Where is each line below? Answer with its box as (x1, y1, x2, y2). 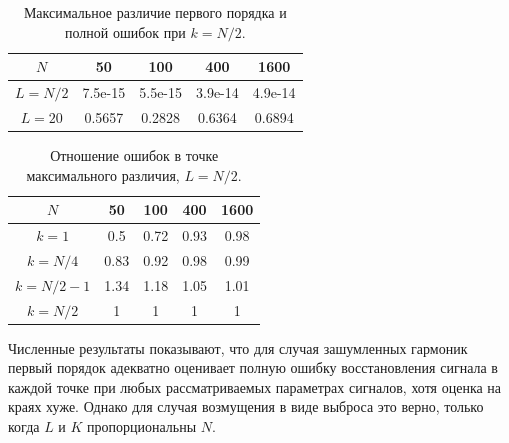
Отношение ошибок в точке (50, 144, 219, 165)
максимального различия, (26, 164, 180, 185)
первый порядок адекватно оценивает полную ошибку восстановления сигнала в (8, 357, 498, 378)
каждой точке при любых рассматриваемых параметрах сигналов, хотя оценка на (8, 376, 502, 397)
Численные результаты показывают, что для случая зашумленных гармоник (8, 337, 468, 358)
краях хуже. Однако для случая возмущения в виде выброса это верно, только (8, 396, 484, 417)
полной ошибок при (65, 21, 186, 42)
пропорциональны (87, 416, 197, 436)
